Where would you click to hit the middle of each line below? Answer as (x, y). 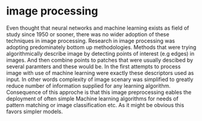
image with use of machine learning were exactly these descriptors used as (100, 73)
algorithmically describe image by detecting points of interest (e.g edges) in (100, 53)
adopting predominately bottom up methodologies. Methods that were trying (101, 47)
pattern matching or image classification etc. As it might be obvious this (95, 105)
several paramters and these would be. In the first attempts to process (93, 66)
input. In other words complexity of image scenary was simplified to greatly (100, 79)
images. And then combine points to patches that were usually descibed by (100, 60)
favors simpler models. (35, 111)
